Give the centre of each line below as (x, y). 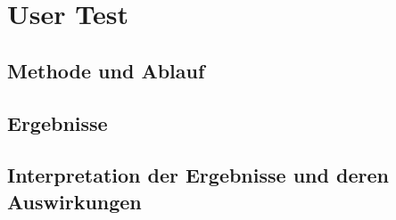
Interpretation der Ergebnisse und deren (198, 175)
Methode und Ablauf (106, 70)
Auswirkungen (74, 201)
